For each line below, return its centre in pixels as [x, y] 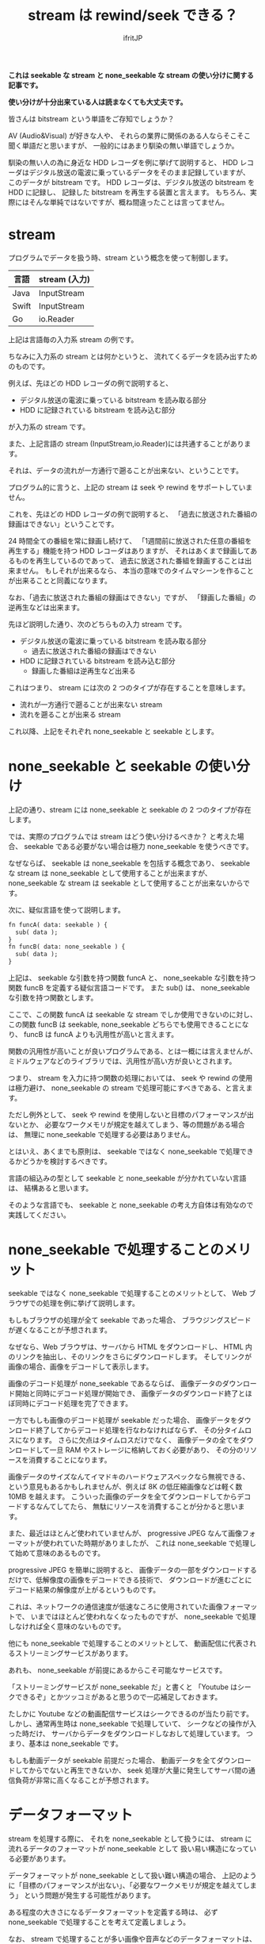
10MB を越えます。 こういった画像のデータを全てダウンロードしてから [123, 1496]
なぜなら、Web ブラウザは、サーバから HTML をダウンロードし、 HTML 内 [131, 1347]
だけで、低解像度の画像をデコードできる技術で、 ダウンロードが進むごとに [130, 1580]
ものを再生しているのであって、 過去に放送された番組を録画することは [130, 560]
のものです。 [29, 366]
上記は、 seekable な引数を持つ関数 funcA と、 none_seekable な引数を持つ [132, 978]
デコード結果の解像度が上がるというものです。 [84, 1590]
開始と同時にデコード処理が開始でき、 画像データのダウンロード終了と [130, 1393]
